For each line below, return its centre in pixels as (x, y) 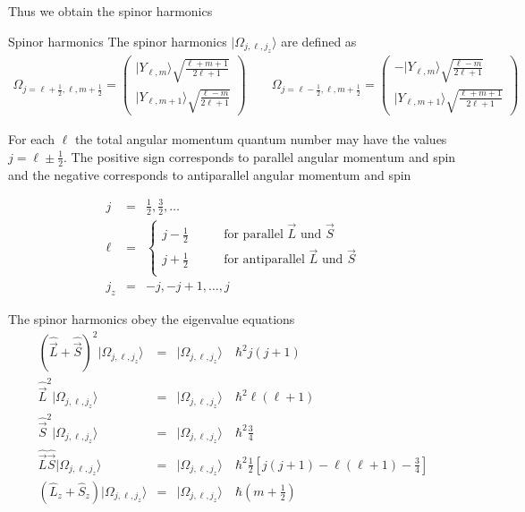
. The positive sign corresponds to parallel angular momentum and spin (260, 156)
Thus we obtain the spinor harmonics (110, 11)
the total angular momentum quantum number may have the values (261, 139)
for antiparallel (264, 260)
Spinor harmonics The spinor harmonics (118, 41)
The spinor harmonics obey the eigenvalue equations (152, 319)
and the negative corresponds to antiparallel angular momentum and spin (210, 174)
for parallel (254, 235)
